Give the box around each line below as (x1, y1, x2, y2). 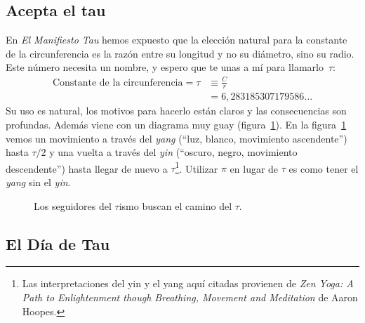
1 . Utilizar (175, 159, 218, 176)
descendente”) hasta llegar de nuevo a (6, 161, 168, 176)
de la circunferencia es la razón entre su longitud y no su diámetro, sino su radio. (6, 46, 354, 60)
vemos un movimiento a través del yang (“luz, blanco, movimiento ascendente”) (6, 131, 347, 145)
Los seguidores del (34, 198, 112, 213)
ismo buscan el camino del (119, 198, 232, 213)
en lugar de (230, 161, 279, 176)
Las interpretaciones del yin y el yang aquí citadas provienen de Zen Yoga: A (22, 276, 354, 291)
